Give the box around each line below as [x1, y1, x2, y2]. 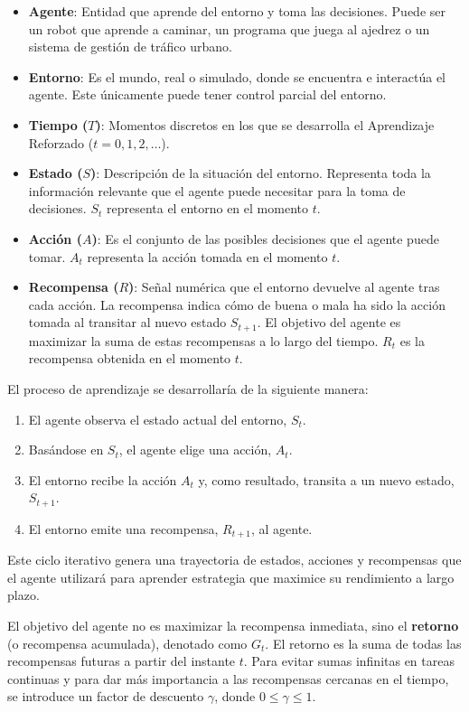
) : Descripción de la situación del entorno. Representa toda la [90, 164, 431, 183]
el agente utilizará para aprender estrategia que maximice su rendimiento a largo [7, 567, 455, 586]
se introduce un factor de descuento [7, 687, 204, 706]
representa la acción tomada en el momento [87, 247, 328, 266]
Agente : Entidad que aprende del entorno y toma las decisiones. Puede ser [28, 2, 446, 20]
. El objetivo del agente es [257, 313, 401, 332]
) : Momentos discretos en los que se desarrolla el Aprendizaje [95, 115, 435, 134]
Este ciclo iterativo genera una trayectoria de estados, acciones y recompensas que [7, 550, 462, 569]
